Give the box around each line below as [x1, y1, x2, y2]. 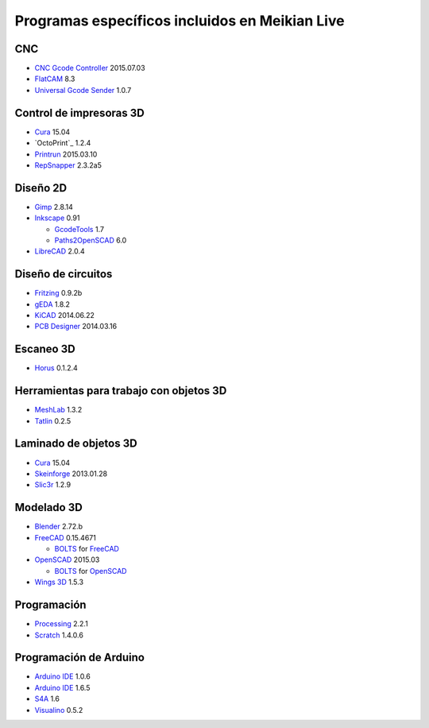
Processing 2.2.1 [34, 619, 89, 629]
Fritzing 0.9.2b [34, 288, 83, 298]
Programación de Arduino [14, 651, 145, 664]
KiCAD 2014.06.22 [34, 311, 95, 320]
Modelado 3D [14, 501, 83, 514]
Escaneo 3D [14, 343, 75, 356]
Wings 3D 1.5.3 [34, 577, 83, 587]
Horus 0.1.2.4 [34, 363, 79, 373]
